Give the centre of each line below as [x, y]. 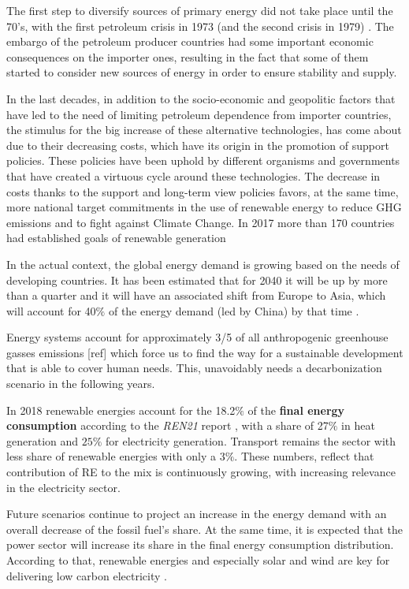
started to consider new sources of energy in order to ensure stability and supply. [202, 72]
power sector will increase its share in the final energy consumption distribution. [200, 544]
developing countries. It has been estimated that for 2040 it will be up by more [197, 280]
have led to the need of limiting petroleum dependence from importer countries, [199, 114]
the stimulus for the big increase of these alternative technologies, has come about [204, 130]
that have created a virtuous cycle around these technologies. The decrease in [193, 175]
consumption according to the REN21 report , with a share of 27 [167, 425]
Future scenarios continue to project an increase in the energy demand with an [197, 514]
